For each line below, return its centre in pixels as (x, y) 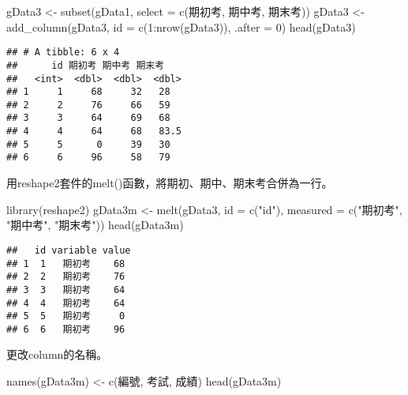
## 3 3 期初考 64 (66, 290)
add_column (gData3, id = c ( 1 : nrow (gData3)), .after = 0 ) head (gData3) (181, 26)
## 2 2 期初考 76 (66, 277)
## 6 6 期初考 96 (66, 329)
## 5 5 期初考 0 (66, 316)
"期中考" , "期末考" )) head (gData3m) (95, 225)
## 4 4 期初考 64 (66, 303)
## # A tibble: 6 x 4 (63, 53)
